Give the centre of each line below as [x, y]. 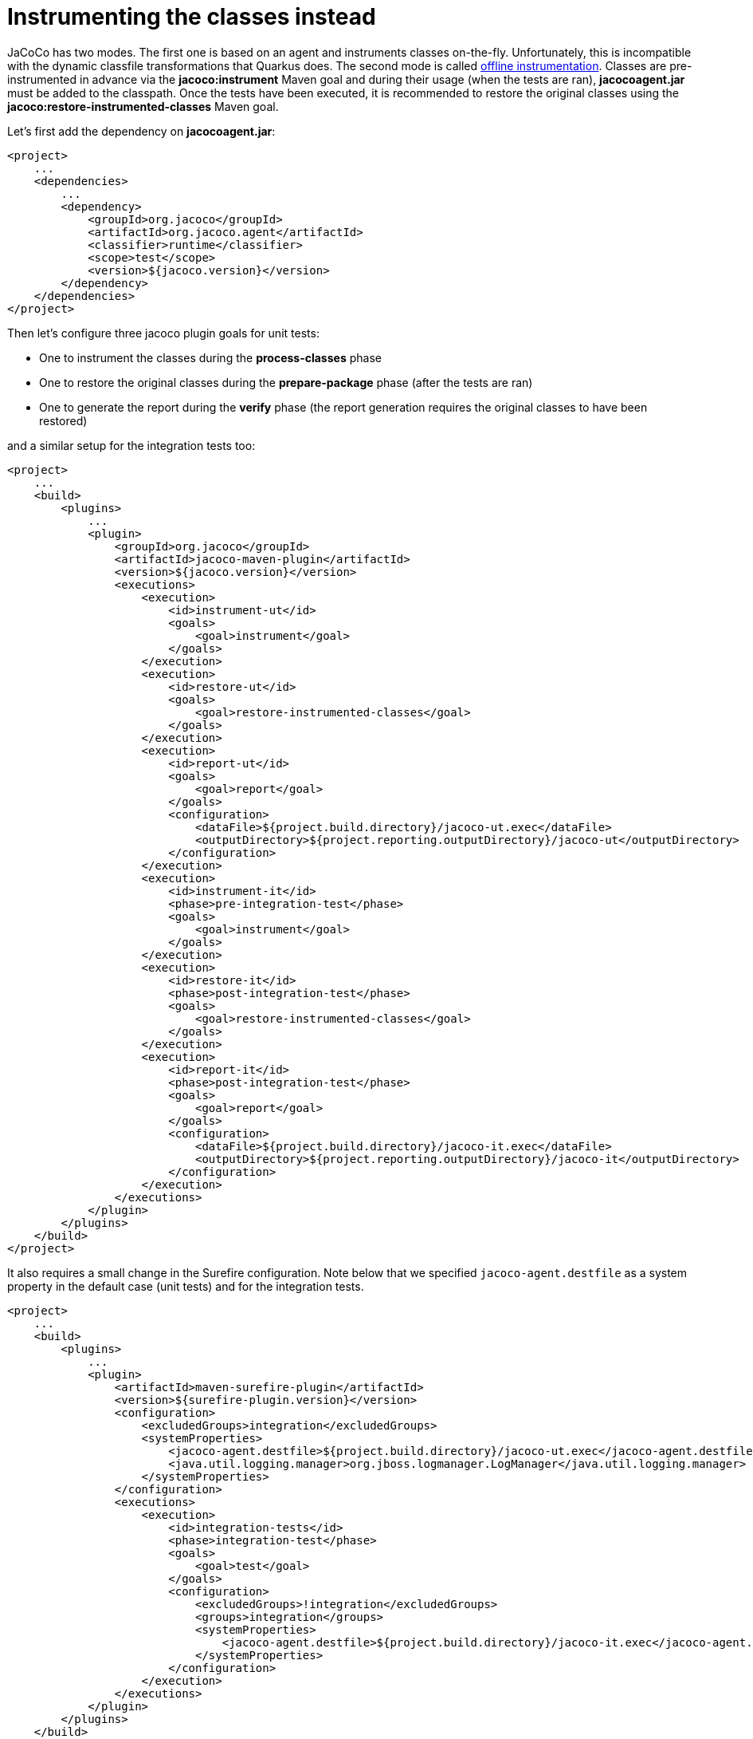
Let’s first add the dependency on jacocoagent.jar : [141, 131]
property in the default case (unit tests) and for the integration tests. [186, 1286]
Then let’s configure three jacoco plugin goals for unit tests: [163, 333]
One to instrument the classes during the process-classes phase [210, 357]
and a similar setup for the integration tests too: [131, 445]
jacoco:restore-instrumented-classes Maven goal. [143, 106]
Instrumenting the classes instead [192, 17]
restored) [63, 420]
